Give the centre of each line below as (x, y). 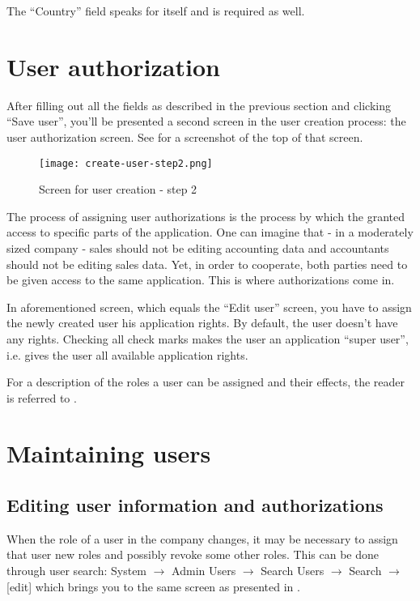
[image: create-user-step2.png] (126, 163)
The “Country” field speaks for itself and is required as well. (156, 11)
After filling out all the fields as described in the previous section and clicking (199, 105)
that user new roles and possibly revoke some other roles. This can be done (193, 554)
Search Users (293, 571)
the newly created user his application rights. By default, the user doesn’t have (202, 323)
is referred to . (42, 397)
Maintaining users (109, 453)
